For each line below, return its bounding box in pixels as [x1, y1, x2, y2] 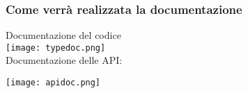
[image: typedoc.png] [6, 42, 106, 53]
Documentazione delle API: [6, 53, 123, 67]
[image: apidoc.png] [6, 78, 101, 88]
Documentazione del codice [6, 28, 121, 42]
